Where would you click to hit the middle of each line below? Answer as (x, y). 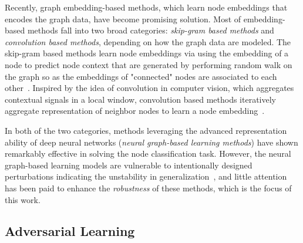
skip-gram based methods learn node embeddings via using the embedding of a (147, 53)
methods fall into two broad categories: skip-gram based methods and (151, 30)
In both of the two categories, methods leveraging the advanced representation (146, 130)
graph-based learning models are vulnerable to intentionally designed (129, 165)
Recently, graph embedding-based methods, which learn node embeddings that (146, 7)
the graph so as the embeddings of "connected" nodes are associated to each (141, 76)
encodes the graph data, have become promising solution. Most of (123, 18)
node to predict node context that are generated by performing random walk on (149, 64)
